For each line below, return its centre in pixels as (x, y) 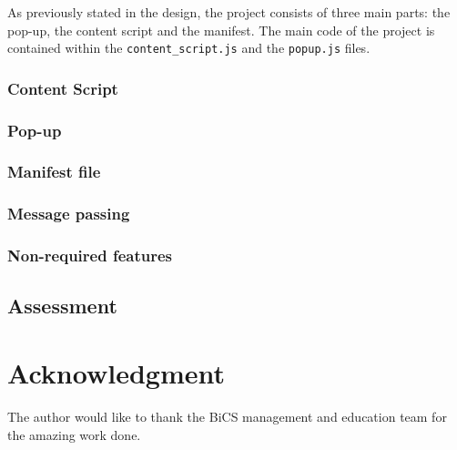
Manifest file (54, 172)
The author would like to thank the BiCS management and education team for (227, 416)
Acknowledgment (116, 373)
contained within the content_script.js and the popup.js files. (189, 48)
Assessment (62, 306)
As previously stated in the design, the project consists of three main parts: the (229, 12)
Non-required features (90, 256)
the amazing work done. (74, 434)
